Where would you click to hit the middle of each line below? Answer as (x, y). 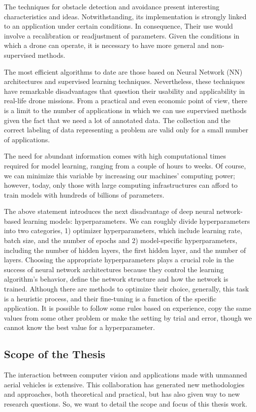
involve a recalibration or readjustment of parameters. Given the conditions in (122, 35)
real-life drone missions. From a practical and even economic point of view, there (126, 101)
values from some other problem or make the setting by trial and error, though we (128, 317)
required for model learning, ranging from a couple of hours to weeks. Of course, (125, 165)
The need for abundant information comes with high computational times (115, 156)
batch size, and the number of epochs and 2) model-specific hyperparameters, (121, 240)
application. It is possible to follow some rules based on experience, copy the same (128, 308)
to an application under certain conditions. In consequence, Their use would (119, 26)
